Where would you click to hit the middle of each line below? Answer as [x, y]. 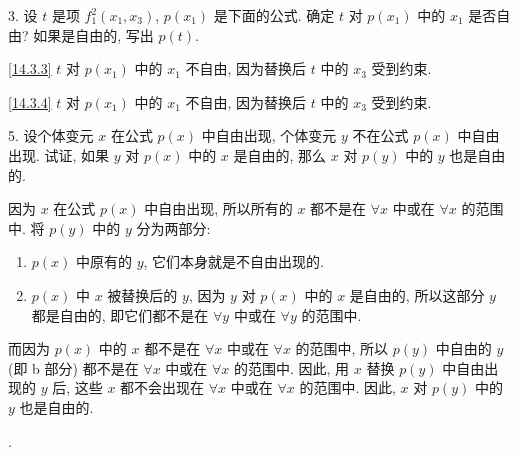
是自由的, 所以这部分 [417, 294]
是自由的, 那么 [280, 154]
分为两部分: [173, 227]
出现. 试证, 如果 [59, 154]
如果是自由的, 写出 [93, 34]
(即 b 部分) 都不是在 [73, 367]
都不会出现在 [162, 387]
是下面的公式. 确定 [274, 15]
